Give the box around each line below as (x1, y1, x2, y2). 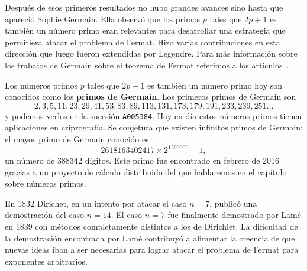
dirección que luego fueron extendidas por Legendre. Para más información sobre (5, 47, 298, 60)
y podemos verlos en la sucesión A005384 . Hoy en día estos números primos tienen (5, 109, 302, 122)
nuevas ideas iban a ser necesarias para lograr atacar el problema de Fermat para (5, 243, 299, 256)
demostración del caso (5, 208, 84, 221)
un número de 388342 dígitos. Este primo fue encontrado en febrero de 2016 (5, 154, 280, 166)
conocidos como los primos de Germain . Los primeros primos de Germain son (5, 90, 296, 103)
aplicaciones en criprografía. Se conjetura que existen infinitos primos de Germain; (5, 121, 303, 133)
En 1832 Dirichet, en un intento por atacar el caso (5, 197, 187, 209)
